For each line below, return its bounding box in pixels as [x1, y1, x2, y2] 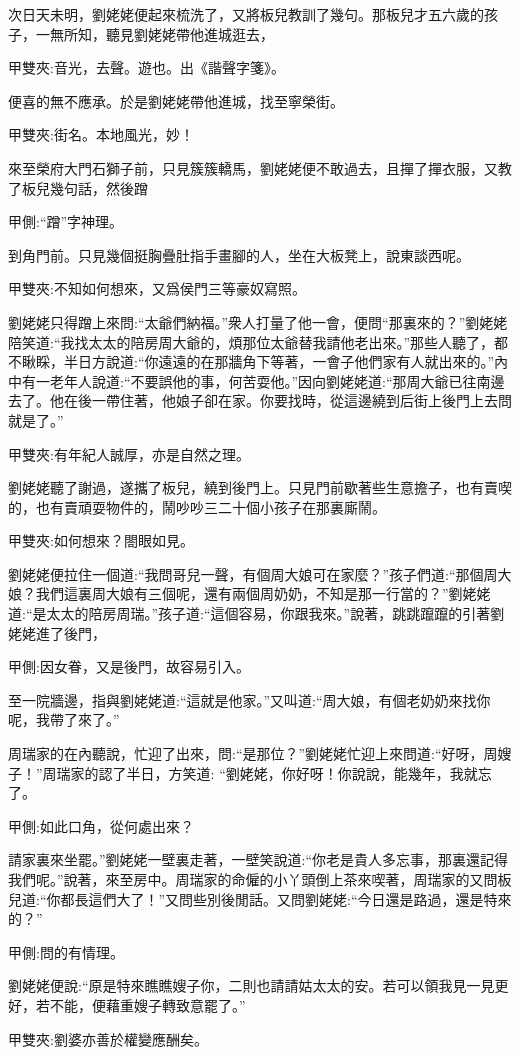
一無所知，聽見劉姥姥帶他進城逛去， [35, 23, 274, 44]
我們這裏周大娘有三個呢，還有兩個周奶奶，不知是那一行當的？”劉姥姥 [35, 583, 491, 604]
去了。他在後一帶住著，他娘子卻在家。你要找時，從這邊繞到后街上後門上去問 [8, 390, 512, 411]
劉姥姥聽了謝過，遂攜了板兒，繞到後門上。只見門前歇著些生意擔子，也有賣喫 [8, 477, 512, 498]
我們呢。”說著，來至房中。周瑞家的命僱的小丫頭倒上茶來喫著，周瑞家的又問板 [8, 869, 512, 889]
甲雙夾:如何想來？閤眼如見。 [8, 530, 194, 551]
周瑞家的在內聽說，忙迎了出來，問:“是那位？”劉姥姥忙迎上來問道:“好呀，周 [8, 743, 498, 764]
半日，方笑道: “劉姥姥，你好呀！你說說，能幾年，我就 [126, 762, 478, 783]
